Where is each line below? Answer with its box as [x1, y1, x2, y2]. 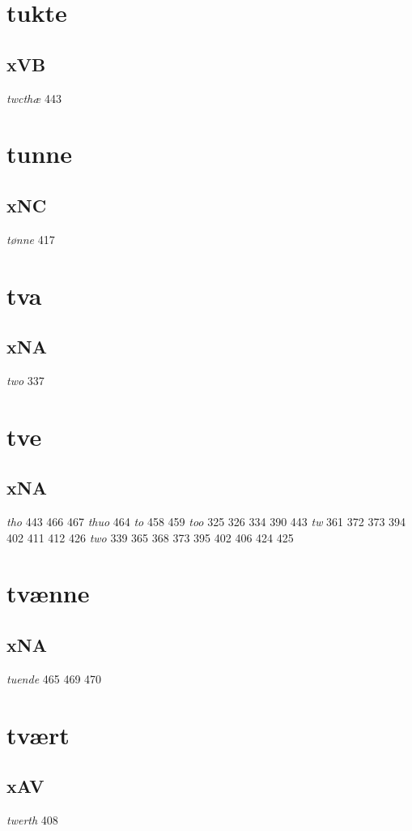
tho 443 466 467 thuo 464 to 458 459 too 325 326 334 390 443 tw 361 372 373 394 [6, 513, 406, 530]
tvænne [6, 576, 90, 610]
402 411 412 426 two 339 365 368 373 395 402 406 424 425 [6, 529, 294, 546]
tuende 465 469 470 [6, 670, 102, 687]
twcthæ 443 [6, 89, 62, 106]
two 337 [6, 371, 45, 388]
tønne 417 [6, 230, 55, 247]
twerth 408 [6, 812, 58, 829]
